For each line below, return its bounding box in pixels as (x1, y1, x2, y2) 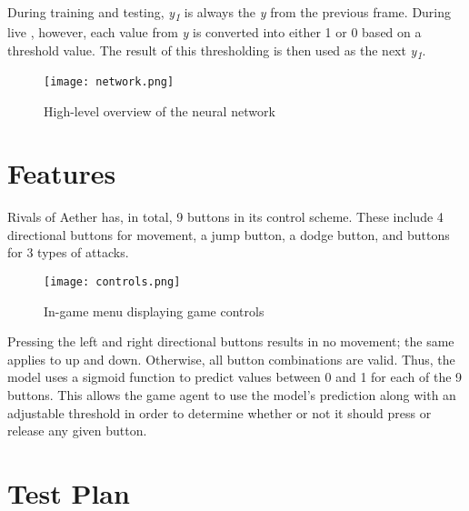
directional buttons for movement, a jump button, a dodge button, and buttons (7, 225, 450, 244)
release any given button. (7, 421, 147, 440)
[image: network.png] (44, 75, 175, 88)
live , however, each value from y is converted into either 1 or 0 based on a (7, 23, 422, 42)
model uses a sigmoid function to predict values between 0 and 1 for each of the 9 (7, 367, 463, 386)
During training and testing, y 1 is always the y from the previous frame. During (7, 3, 452, 24)
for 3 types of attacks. (7, 243, 129, 262)
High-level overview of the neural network (44, 101, 275, 120)
